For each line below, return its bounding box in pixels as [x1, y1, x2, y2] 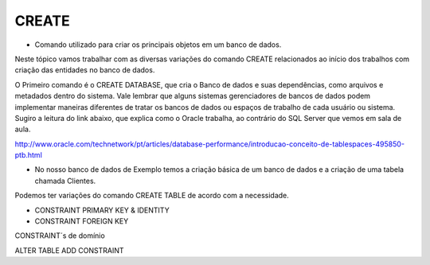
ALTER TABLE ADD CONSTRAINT [14, 245, 124, 255]
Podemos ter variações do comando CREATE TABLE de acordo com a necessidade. [14, 191, 290, 201]
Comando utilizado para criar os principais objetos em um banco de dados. [34, 40, 282, 49]
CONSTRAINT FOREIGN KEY [34, 216, 129, 226]
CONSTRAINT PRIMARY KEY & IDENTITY [34, 205, 170, 215]
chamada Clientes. [34, 176, 96, 185]
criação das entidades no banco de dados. [14, 65, 155, 75]
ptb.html [14, 150, 43, 160]
